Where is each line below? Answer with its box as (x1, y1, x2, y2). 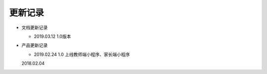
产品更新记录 (21, 42, 48, 49)
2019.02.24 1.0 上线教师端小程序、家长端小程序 (34, 51, 130, 57)
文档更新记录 (21, 25, 48, 30)
